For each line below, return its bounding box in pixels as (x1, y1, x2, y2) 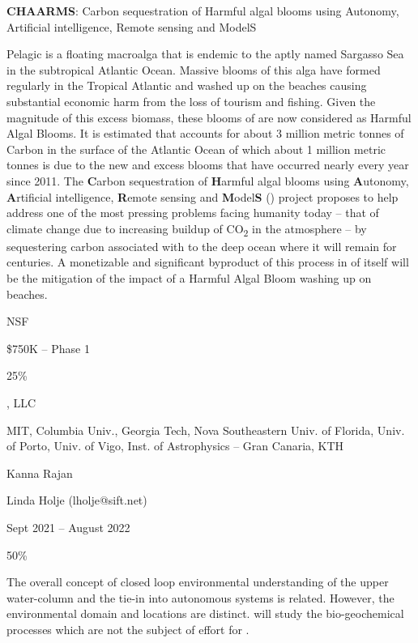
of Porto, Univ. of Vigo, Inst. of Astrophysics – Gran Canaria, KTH (6, 437, 344, 454)
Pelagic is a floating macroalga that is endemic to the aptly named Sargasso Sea (6, 45, 404, 62)
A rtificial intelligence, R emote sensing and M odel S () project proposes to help (6, 188, 399, 205)
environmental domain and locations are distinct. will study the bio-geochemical (6, 605, 404, 622)
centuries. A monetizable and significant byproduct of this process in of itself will (6, 253, 409, 270)
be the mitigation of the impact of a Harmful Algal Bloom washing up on (6, 270, 372, 287)
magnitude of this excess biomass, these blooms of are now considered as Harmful (6, 109, 412, 126)
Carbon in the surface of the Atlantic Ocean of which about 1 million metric (6, 140, 386, 157)
